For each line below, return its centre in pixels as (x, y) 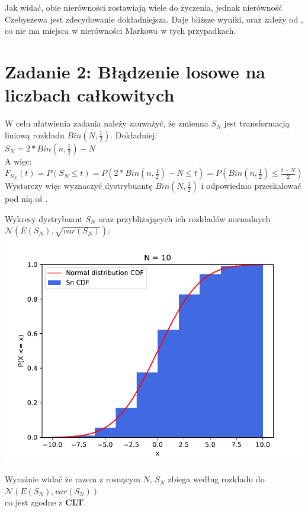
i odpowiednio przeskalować (251, 186)
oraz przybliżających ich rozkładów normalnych (185, 218)
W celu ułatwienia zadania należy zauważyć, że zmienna (107, 123)
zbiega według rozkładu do (216, 479)
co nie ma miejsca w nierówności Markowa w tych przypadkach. (121, 31)
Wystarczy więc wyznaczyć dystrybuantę (79, 186)
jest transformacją (257, 123)
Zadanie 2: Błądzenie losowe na (135, 71)
